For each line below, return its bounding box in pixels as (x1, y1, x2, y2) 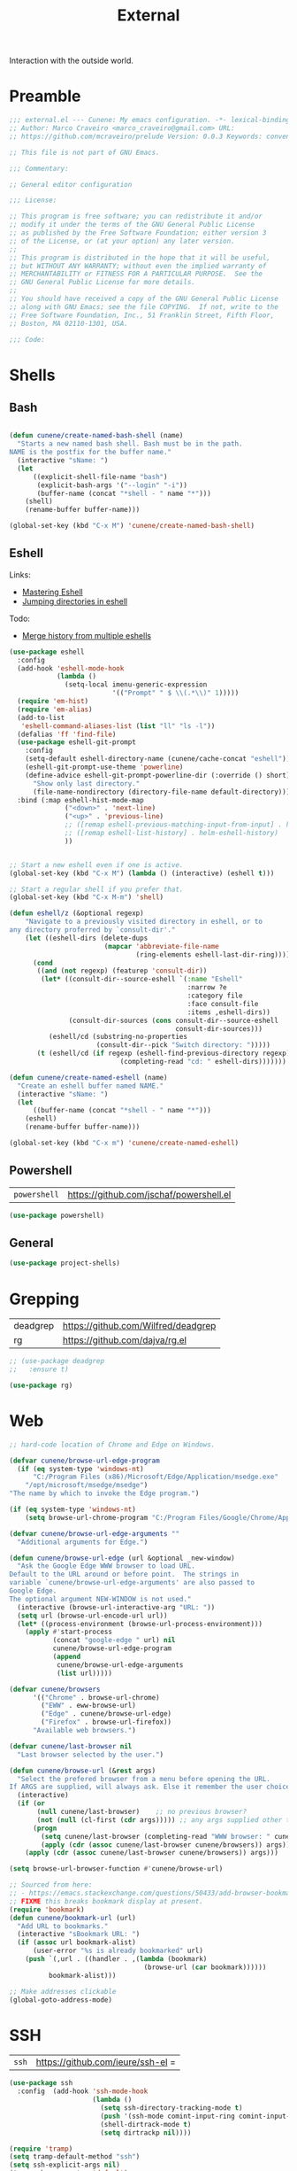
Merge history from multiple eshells (21, 630, 152, 640)
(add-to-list (17, 713, 65, 722)
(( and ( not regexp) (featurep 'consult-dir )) (36, 966, 208, 975)
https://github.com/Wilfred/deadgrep (62, 1320, 217, 1332)
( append (52, 1653, 81, 1662)
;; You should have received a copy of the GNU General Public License (9, 294, 278, 303)
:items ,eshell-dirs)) (187, 1007, 271, 1017)
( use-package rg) (9, 1381, 73, 1390)
